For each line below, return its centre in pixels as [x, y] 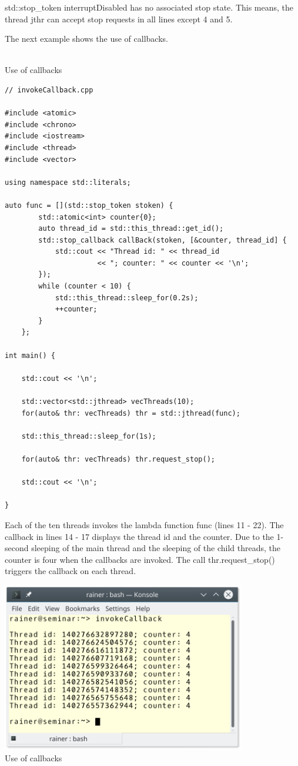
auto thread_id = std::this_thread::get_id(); [131, 229]
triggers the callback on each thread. [71, 571]
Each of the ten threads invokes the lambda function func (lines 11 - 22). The [144, 524]
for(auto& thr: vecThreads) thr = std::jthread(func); [131, 413]
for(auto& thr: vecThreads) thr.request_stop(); [118, 459]
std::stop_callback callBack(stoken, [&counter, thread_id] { [163, 240]
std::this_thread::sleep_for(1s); [89, 436]
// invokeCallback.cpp [49, 90]
